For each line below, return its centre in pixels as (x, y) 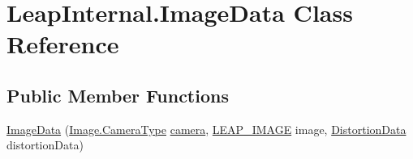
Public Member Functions (118, 95)
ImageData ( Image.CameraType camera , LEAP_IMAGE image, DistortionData (206, 129)
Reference (63, 44)
